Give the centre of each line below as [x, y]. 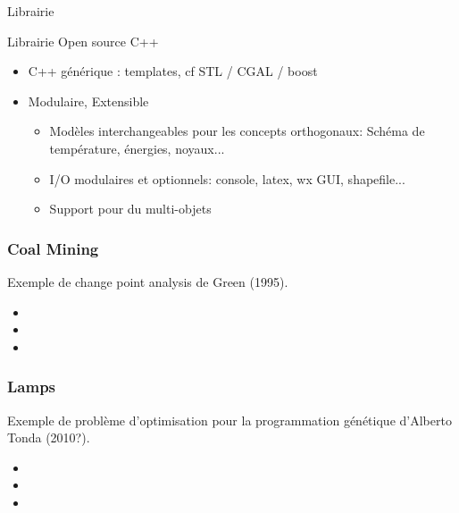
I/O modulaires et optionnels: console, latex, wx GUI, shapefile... [227, 178]
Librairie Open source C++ [83, 41]
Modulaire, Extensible [88, 101]
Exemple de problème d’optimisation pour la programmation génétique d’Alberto [229, 420]
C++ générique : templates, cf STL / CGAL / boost [173, 71]
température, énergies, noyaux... [137, 148]
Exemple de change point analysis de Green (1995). [148, 281]
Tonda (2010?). [49, 437]
